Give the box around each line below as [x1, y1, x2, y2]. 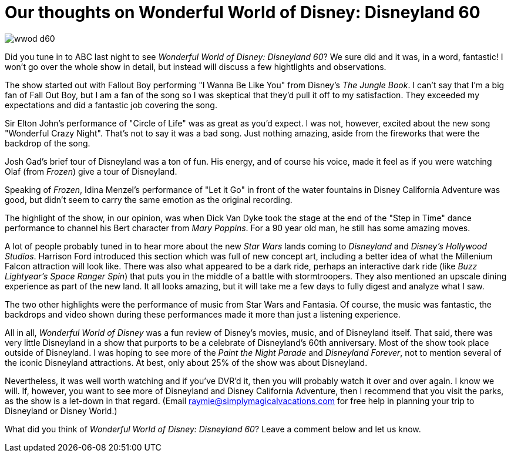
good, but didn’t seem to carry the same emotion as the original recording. [5, 194, 293, 205]
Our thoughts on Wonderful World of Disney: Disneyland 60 [5, 2, 480, 22]
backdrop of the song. [5, 138, 90, 148]
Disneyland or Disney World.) [5, 405, 117, 416]
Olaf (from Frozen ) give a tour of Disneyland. [5, 166, 177, 176]
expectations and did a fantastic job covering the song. [5, 99, 217, 110]
